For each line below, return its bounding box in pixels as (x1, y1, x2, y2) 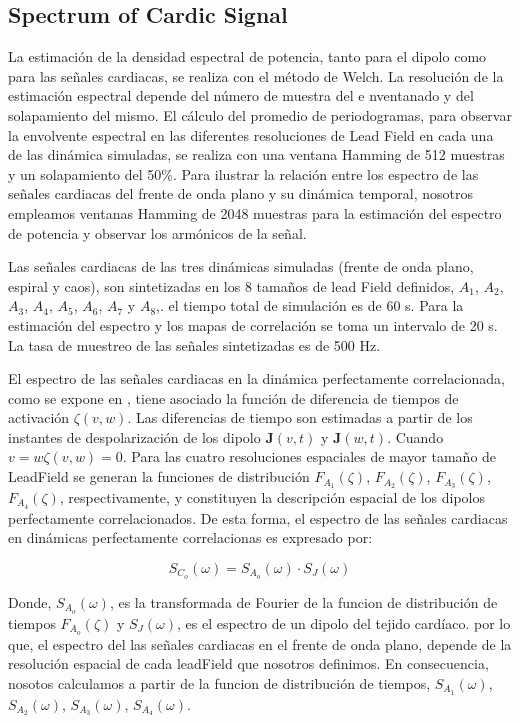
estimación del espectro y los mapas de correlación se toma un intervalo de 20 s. (8, 314, 498, 335)
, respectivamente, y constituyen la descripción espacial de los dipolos (59, 486, 485, 507)
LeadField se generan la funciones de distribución (8, 466, 310, 487)
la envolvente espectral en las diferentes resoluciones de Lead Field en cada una (8, 124, 494, 145)
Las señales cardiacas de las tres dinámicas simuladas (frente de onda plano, (8, 256, 474, 277)
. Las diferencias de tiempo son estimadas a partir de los (127, 407, 473, 428)
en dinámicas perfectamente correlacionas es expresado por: (8, 527, 373, 548)
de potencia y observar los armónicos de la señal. (8, 222, 307, 243)
